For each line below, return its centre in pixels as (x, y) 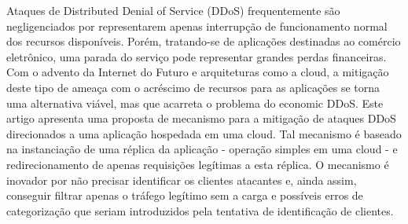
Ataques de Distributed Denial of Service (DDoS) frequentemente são (173, 10)
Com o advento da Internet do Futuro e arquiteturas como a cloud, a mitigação (198, 72)
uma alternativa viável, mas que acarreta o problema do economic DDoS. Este (195, 103)
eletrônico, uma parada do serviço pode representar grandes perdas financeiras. (197, 56)
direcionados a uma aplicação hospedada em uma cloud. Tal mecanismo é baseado (204, 133)
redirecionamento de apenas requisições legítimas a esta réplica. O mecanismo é (198, 164)
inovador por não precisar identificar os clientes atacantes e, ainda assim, (182, 180)
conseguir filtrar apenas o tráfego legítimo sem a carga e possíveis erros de (185, 195)
